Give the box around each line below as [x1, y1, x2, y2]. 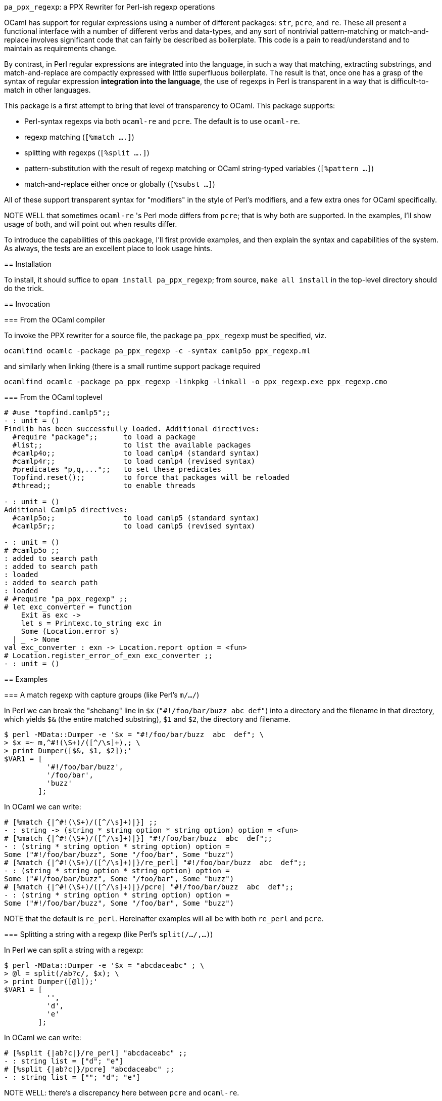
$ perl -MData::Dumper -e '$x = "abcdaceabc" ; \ [4, 961, 205, 969]
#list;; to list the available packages [12, 441, 251, 449]
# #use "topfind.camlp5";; [4, 409, 111, 417]
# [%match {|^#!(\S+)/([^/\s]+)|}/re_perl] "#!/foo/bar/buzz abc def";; [4, 859, 307, 867]
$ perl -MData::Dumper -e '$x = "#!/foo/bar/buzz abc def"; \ [4, 730, 264, 739]
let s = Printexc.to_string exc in [21, 619, 162, 627]
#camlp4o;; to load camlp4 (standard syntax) [12, 449, 260, 457]
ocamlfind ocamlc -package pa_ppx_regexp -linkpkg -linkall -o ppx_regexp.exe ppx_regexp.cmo [4, 378, 387, 386]
